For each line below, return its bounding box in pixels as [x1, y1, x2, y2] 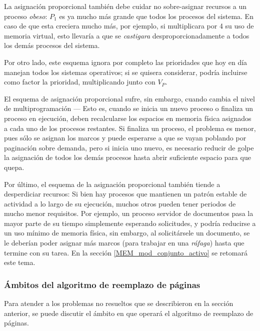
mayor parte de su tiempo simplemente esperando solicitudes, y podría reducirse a [4, 217, 256, 228]
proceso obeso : [4, 10, 47, 21]
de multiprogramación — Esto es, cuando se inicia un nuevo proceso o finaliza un [4, 103, 253, 113]
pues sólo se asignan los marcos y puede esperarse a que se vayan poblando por [4, 132, 246, 143]
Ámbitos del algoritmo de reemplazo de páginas [4, 278, 200, 290]
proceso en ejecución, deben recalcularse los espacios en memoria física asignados [4, 112, 251, 123]
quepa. [4, 161, 24, 172]
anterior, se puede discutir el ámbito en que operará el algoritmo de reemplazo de [4, 307, 253, 318]
